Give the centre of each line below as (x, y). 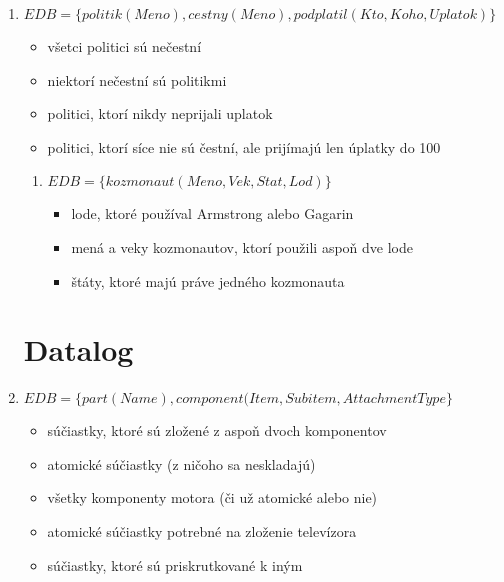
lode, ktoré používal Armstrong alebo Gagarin (212, 213)
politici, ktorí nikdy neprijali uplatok (160, 113)
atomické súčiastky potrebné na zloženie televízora (202, 531)
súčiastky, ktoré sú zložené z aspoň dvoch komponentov (217, 430)
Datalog (78, 349)
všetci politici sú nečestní (124, 46)
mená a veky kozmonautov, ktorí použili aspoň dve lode (242, 246)
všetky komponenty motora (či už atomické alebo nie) (212, 497)
